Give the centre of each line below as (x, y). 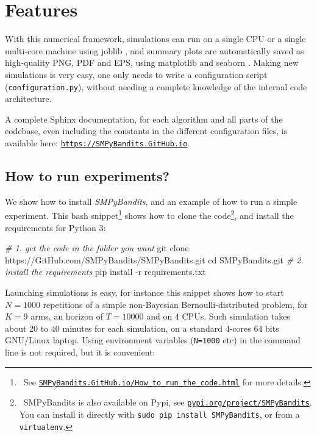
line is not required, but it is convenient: (80, 352)
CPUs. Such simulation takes (236, 316)
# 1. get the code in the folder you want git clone (97, 248)
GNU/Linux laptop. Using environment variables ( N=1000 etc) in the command (153, 340)
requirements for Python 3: (55, 227)
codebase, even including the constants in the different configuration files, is (146, 131)
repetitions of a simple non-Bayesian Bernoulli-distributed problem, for (175, 304)
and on (159, 316)
